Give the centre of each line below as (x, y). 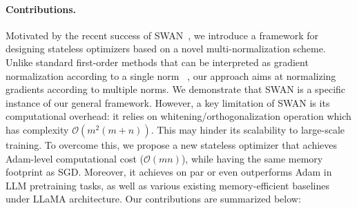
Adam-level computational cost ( (75, 158)
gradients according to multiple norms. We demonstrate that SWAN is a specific (176, 89)
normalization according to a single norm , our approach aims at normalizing (171, 75)
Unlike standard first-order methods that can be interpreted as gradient (157, 62)
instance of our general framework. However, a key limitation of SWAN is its (168, 102)
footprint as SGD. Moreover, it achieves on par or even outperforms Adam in (169, 172)
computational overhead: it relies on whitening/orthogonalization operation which (178, 116)
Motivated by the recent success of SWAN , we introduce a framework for (162, 35)
